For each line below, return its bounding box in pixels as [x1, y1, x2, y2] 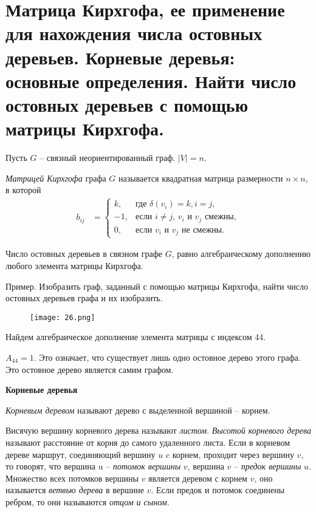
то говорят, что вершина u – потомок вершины [5, 460, 181, 473]
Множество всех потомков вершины [5, 471, 139, 484]
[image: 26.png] [30, 313, 95, 322]
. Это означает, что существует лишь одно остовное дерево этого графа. [33, 351, 301, 363]
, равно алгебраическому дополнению [171, 247, 311, 260]
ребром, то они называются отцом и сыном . [5, 495, 170, 508]
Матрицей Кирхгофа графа [5, 171, 106, 184]
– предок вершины [233, 460, 301, 473]
